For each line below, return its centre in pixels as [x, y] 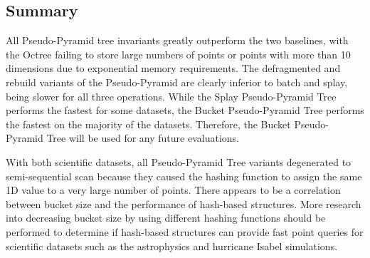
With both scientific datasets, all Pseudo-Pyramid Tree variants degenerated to [179, 161]
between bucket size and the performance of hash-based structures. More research [184, 203]
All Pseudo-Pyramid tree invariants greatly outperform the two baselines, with [177, 40]
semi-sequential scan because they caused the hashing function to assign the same [184, 176]
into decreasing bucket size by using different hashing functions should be [166, 218]
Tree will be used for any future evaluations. [143, 138]
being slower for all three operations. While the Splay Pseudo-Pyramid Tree [171, 96]
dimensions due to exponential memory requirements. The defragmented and [173, 68]
